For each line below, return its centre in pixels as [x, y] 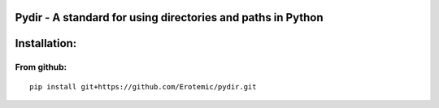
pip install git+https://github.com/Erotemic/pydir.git [143, 86]
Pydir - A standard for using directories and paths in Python [169, 17]
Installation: [46, 43]
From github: [41, 67]
